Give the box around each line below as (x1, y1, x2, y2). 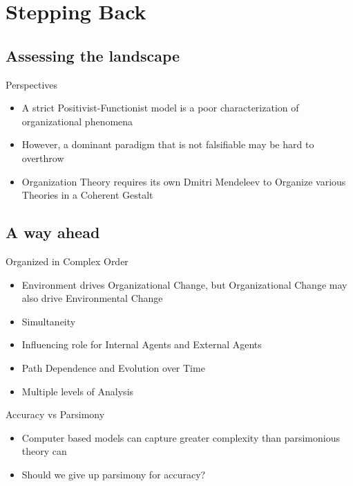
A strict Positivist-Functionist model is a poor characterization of (21, 100, 299, 115)
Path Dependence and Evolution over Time (21, 360, 205, 375)
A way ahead (6, 222, 100, 243)
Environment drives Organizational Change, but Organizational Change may (21, 277, 347, 291)
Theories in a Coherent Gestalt (21, 188, 153, 202)
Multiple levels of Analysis (21, 384, 134, 398)
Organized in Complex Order (6, 253, 128, 268)
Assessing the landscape (6, 44, 180, 66)
